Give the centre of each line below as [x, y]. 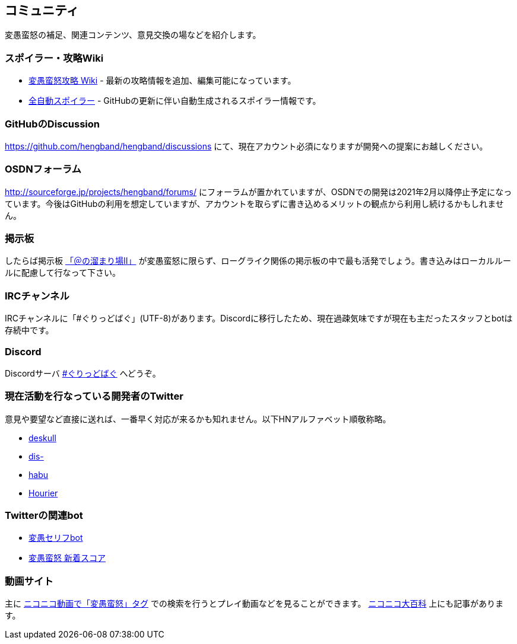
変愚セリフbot [56, 538]
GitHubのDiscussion [53, 124]
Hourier [43, 493]
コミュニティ [42, 10]
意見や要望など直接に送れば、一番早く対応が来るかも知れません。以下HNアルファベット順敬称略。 [198, 419]
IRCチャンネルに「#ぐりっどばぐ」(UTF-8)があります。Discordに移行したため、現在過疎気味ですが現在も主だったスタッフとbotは [259, 318]
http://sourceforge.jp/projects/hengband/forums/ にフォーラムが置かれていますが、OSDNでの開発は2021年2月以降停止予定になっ [258, 192]
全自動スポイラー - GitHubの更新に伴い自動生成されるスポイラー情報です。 [175, 101]
